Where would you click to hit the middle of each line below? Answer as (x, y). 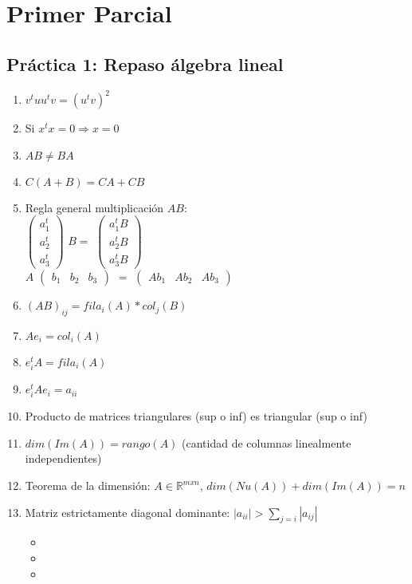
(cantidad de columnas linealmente (267, 442)
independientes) (63, 458)
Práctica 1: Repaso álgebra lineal (145, 63)
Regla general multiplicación (94, 207)
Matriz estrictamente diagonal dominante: (128, 512)
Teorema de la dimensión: (88, 485)
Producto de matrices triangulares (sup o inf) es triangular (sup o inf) (196, 416)
